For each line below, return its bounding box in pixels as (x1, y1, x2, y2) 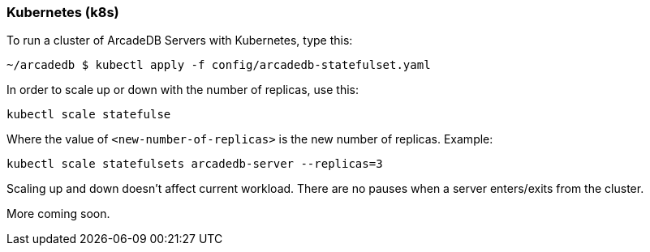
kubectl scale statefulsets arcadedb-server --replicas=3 (6, 157, 383, 171)
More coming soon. (6, 207, 110, 221)
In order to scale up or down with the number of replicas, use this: (6, 83, 359, 97)
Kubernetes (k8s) (6, 4, 119, 20)
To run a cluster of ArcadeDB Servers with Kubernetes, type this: (6, 33, 353, 48)
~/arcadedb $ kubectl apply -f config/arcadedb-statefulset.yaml (6, 58, 431, 72)
